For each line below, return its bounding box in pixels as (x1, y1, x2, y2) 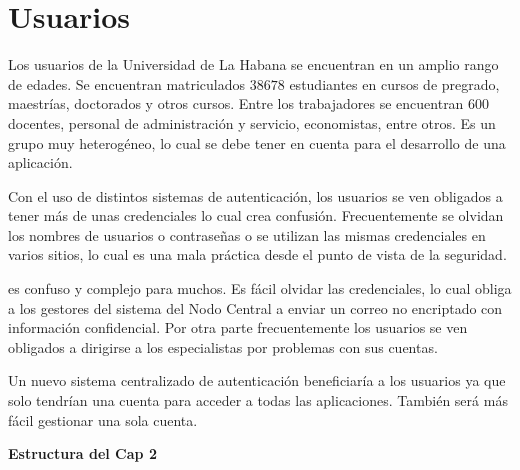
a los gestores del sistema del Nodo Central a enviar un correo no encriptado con (8, 297, 503, 318)
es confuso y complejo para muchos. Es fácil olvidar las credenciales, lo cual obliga (8, 278, 512, 299)
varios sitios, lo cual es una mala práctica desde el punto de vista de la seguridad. (8, 244, 507, 265)
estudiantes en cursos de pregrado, (289, 73, 500, 94)
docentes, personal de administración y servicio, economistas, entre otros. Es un (8, 112, 496, 133)
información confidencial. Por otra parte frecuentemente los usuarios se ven (8, 317, 468, 338)
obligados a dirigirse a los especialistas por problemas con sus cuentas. (8, 336, 438, 357)
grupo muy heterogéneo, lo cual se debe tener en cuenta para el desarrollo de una (8, 132, 506, 153)
